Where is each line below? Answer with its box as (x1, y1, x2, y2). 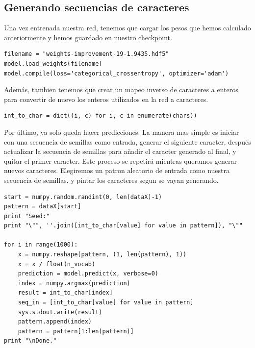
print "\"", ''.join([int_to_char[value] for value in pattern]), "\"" (4, 222, 243, 229)
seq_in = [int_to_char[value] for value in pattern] (18, 299, 194, 306)
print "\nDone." (4, 337, 57, 345)
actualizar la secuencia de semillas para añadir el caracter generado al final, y (4, 146, 236, 156)
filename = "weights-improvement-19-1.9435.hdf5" (4, 50, 169, 58)
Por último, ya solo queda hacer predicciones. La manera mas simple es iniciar (4, 126, 239, 137)
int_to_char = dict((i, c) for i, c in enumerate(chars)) (4, 112, 197, 120)
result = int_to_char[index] (18, 289, 113, 297)
